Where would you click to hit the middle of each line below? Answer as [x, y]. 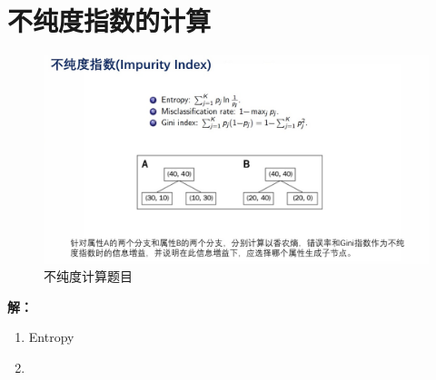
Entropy [51, 337]
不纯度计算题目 [88, 276]
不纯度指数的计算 [109, 20]
